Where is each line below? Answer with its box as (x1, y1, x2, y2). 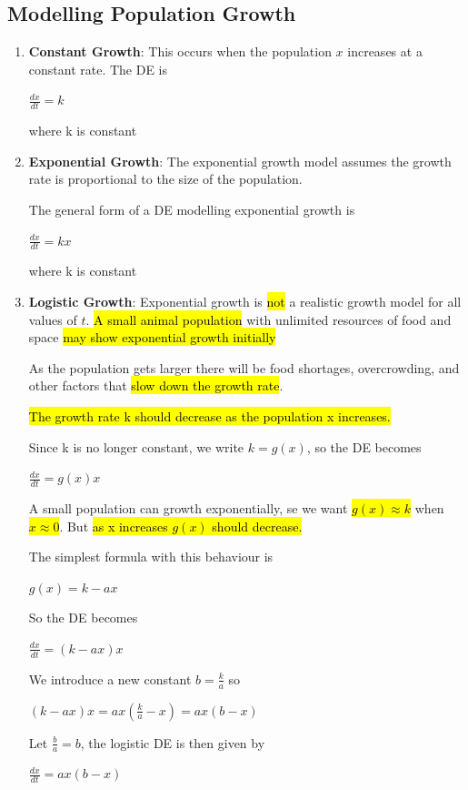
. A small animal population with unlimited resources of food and (85, 309, 452, 329)
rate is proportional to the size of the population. (28, 169, 303, 188)
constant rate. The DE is (28, 59, 168, 78)
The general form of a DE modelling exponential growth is (28, 200, 355, 218)
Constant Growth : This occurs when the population (28, 42, 332, 61)
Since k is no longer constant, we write (28, 437, 244, 456)
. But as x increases (59, 516, 168, 535)
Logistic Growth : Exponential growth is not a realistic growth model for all (28, 292, 462, 311)
